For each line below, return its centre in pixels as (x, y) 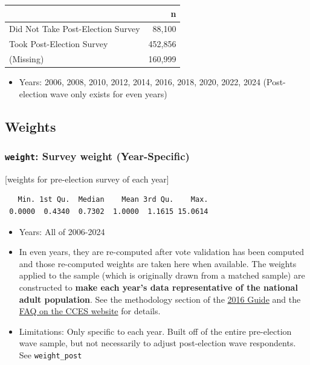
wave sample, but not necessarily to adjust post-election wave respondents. (157, 343)
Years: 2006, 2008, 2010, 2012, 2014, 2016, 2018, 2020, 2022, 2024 (140, 82)
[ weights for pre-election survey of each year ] (87, 179)
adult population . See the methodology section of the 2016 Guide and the (160, 299)
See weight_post (50, 355)
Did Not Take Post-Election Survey (75, 29)
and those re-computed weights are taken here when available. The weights (158, 263)
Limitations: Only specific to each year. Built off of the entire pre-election (155, 331)
